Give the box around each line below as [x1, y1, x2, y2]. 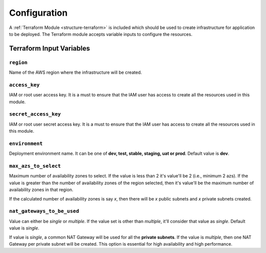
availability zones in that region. [9, 187, 73, 193]
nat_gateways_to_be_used [9, 208, 79, 215]
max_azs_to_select [9, 163, 61, 169]
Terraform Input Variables [9, 44, 90, 53]
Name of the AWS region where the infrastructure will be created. [9, 69, 142, 76]
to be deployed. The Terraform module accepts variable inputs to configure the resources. [9, 31, 193, 37]
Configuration [9, 7, 68, 18]
